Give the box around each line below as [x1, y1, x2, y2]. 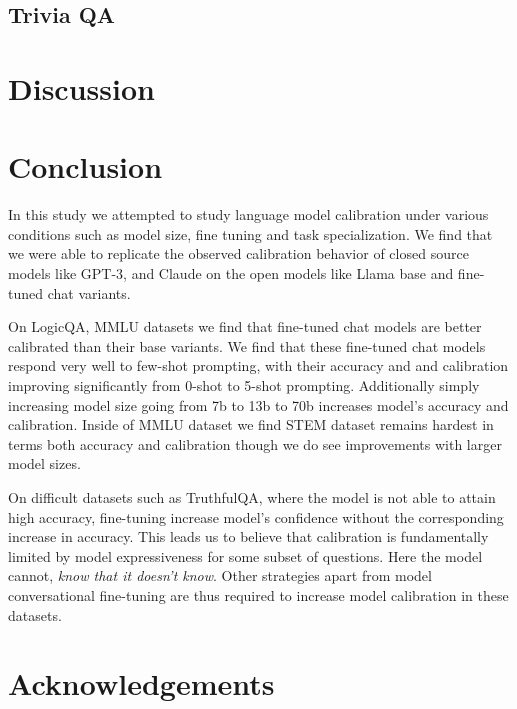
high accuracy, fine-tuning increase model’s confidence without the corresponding [8, 506, 504, 527]
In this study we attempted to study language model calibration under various [8, 204, 489, 225]
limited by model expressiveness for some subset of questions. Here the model [8, 545, 483, 566]
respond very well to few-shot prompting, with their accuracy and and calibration [8, 355, 509, 376]
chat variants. [47, 282, 131, 303]
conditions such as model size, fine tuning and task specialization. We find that [8, 223, 493, 244]
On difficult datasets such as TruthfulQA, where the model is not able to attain [8, 487, 496, 507]
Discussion [8, 67, 155, 108]
